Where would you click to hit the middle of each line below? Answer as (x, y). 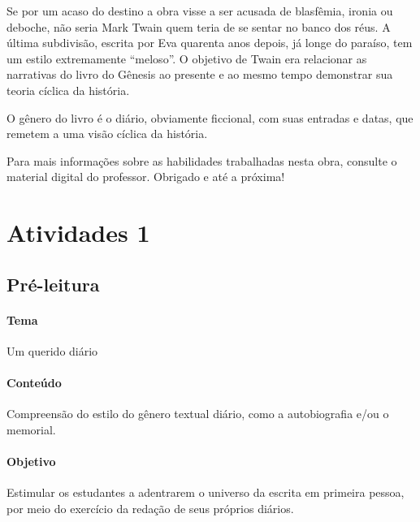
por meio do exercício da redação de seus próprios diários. (150, 508)
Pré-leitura (53, 284)
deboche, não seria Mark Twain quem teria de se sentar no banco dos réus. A (199, 26)
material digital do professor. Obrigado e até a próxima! (146, 177)
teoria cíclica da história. (68, 90)
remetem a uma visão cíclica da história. (107, 134)
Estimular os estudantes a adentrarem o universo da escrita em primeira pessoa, (206, 492)
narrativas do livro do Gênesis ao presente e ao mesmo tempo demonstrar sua (200, 74)
